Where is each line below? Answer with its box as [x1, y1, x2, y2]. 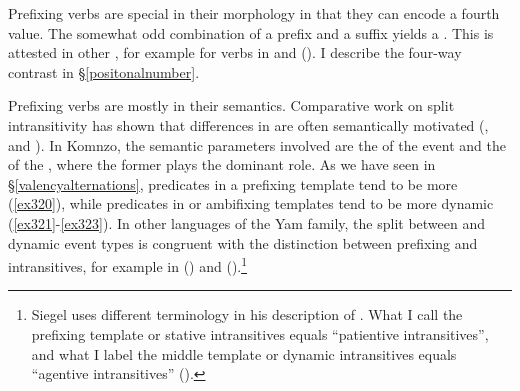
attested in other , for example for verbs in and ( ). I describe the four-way [8, 42, 462, 63]
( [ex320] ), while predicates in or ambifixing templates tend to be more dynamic [8, 193, 494, 214]
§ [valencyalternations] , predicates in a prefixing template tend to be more [8, 173, 458, 194]
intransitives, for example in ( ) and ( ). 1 [8, 253, 248, 276]
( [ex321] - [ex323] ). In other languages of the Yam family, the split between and [8, 212, 486, 233]
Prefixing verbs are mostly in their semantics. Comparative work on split [8, 95, 455, 116]
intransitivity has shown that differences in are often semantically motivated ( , [8, 114, 489, 135]
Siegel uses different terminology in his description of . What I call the [31, 304, 463, 325]
